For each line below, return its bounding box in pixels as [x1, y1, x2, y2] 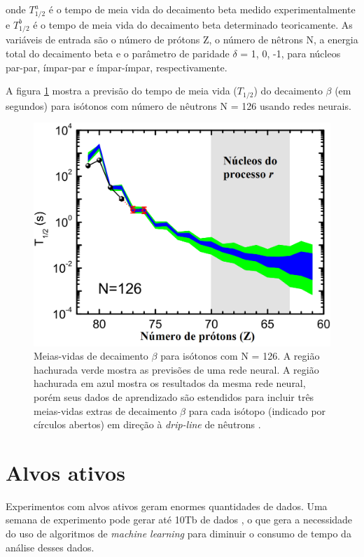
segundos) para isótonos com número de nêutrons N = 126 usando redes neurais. [6, 98, 351, 113]
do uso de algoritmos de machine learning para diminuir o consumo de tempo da [6, 526, 351, 540]
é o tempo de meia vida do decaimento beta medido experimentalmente [48, 2, 356, 16]
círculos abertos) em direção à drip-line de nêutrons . [34, 417, 261, 432]
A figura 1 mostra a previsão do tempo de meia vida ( [6, 83, 237, 98]
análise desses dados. [6, 540, 94, 554]
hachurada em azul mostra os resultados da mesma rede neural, [34, 376, 306, 390]
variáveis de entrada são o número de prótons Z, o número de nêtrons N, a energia [6, 32, 358, 47]
